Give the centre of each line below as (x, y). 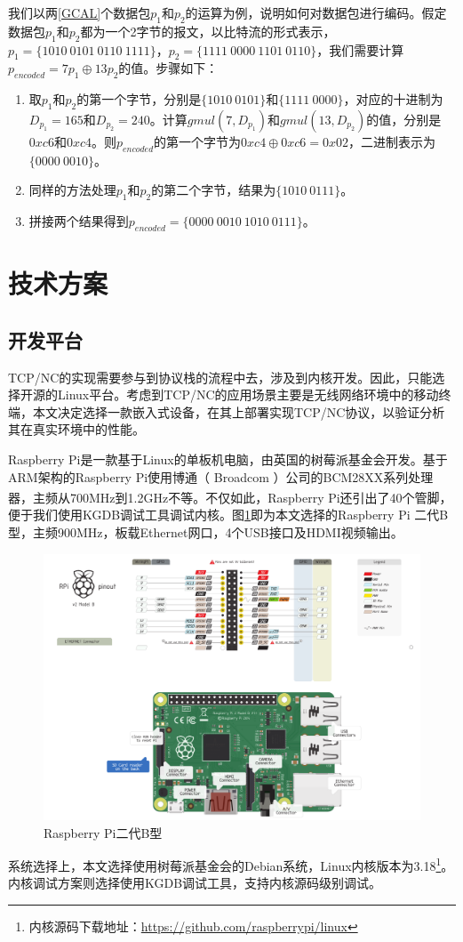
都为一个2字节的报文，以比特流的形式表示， (208, 31)
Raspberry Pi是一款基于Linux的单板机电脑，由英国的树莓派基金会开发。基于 (228, 459)
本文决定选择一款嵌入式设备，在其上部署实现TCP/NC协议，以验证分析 (239, 411)
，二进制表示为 (392, 141)
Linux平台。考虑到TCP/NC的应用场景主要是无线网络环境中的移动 (248, 395)
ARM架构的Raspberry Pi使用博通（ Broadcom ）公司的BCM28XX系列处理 (221, 476)
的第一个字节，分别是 (139, 99)
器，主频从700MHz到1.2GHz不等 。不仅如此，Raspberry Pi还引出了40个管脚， (230, 497)
